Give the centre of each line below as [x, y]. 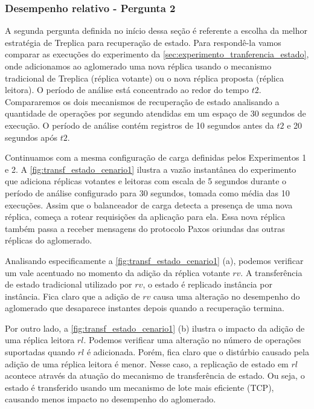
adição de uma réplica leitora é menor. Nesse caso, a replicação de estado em [147, 363]
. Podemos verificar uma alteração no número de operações [192, 340]
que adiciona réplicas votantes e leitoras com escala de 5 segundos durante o [146, 181]
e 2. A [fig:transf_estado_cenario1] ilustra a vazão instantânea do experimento [151, 169]
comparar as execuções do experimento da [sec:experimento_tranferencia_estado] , [157, 54]
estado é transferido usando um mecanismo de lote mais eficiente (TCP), [139, 387]
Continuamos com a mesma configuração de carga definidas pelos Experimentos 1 [156, 157]
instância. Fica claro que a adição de [72, 296]
